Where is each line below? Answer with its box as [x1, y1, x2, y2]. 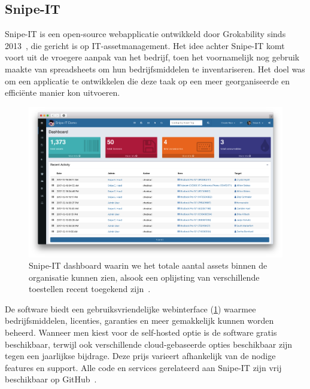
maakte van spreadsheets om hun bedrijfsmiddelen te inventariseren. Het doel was [5, 62, 305, 75]
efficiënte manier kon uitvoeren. [5, 86, 120, 99]
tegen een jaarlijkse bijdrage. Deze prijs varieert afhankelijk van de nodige [5, 350, 276, 362]
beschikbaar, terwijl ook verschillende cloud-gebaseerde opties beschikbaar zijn [5, 338, 293, 350]
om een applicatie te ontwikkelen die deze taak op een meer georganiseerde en [5, 74, 290, 87]
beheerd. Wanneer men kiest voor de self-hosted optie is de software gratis [5, 326, 277, 339]
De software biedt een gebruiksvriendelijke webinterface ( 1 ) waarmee [5, 302, 256, 315]
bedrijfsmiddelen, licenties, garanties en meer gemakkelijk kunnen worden [5, 314, 274, 327]
